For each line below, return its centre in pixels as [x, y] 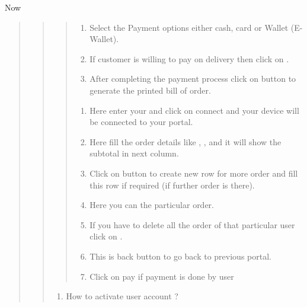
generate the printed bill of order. [150, 90]
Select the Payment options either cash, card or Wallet [189, 27]
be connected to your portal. [141, 122]
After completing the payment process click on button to [193, 79]
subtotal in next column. [134, 153]
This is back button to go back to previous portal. [180, 256]
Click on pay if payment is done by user [162, 276]
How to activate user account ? [122, 296]
